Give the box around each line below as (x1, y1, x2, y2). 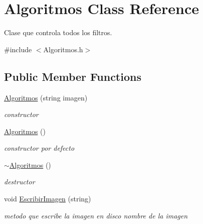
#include (4, 44, 32, 54)
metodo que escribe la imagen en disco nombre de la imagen (4, 210, 188, 220)
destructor (4, 176, 35, 187)
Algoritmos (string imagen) (4, 92, 88, 102)
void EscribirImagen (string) (4, 193, 91, 204)
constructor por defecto (4, 143, 75, 153)
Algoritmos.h (43, 44, 83, 54)
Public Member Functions (4, 68, 141, 84)
